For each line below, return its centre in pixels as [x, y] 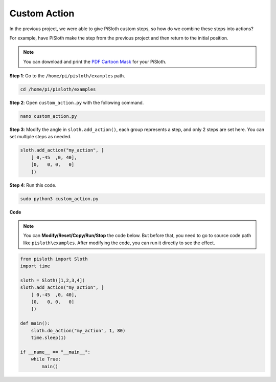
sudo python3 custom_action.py [60, 199]
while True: [46, 359]
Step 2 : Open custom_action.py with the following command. [77, 103]
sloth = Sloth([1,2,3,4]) [53, 280]
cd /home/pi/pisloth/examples [58, 89]
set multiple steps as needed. [40, 137]
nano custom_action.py [49, 116]
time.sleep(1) [49, 338]
